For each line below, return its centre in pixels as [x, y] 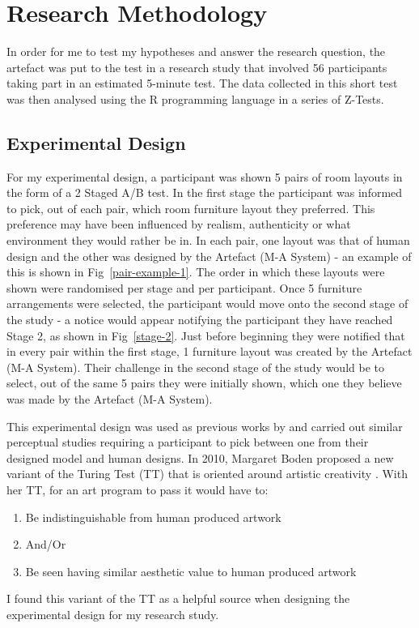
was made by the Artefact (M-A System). [110, 399]
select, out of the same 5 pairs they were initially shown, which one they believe [204, 383]
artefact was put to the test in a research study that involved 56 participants [197, 67]
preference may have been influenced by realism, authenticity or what [179, 224]
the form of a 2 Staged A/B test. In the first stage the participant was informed [205, 192]
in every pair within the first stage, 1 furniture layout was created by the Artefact [209, 351]
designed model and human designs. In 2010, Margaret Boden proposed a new [200, 457]
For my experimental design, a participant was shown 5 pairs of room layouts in [205, 176]
